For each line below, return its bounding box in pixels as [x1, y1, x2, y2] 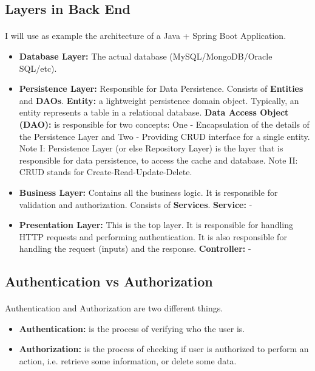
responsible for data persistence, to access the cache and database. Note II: [19, 153, 298, 166]
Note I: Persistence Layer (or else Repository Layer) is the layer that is [19, 142, 283, 154]
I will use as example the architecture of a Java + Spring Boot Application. [5, 29, 286, 42]
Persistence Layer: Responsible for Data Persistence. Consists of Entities [19, 82, 303, 95]
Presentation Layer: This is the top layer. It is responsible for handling [19, 218, 293, 231]
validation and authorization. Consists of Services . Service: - [19, 198, 252, 210]
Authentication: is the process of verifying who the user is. [19, 322, 245, 335]
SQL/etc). [19, 61, 57, 74]
